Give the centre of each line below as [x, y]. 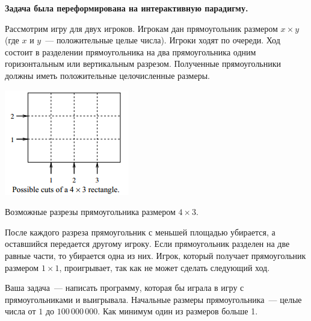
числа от [20, 311]
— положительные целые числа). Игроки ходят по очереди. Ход [163, 40]
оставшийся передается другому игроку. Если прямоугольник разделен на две [147, 244]
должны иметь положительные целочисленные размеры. [107, 75]
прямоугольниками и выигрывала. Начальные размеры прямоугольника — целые [153, 299]
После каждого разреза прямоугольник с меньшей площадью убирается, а [140, 232]
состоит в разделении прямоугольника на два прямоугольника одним [131, 51]
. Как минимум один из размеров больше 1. [178, 311]
